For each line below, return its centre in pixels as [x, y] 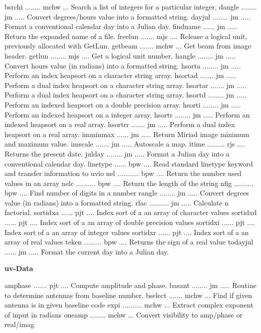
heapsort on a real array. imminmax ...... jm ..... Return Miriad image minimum [127, 134]
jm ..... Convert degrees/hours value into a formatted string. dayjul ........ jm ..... [127, 16]
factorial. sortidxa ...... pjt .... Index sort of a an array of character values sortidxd [131, 212]
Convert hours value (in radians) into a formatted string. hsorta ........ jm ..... [123, 65]
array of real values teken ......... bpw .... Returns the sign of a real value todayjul [129, 242]
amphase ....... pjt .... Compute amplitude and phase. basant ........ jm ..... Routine [130, 285]
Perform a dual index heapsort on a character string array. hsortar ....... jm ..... [126, 85]
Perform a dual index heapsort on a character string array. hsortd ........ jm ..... [125, 95]
